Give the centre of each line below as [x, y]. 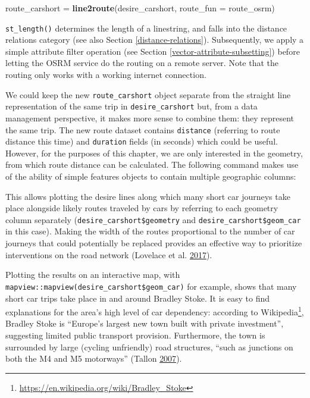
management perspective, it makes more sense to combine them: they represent [150, 117]
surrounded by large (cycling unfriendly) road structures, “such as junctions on [149, 347]
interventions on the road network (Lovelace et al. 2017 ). [109, 254]
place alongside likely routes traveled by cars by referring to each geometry [142, 208]
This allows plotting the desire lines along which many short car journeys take [148, 196]
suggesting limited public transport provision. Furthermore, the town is [135, 335]
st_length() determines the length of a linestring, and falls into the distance [146, 28]
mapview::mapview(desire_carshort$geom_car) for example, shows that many [151, 286]
